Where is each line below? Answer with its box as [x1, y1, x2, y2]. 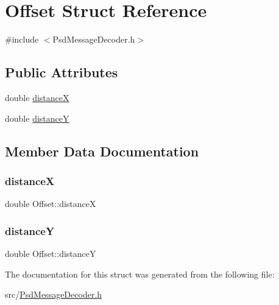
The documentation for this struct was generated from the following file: [5, 267, 275, 280]
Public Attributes [5, 63, 118, 82]
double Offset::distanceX [5, 197, 96, 210]
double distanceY [5, 111, 69, 124]
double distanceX [5, 91, 69, 103]
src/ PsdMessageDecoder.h [5, 288, 102, 301]
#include [5, 33, 39, 46]
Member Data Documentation [5, 141, 199, 160]
